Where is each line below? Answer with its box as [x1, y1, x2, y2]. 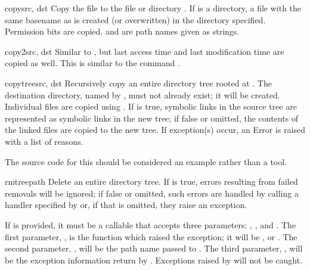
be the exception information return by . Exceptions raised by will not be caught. [5, 253, 303, 266]
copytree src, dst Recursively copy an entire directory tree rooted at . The [5, 76, 272, 89]
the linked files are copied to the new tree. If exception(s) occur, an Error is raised [5, 123, 305, 136]
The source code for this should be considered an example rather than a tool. [5, 155, 287, 167]
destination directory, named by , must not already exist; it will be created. [5, 88, 280, 101]
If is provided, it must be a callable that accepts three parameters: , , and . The [5, 218, 296, 231]
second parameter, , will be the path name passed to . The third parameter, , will [5, 242, 303, 255]
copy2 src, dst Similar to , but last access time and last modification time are [5, 45, 284, 57]
